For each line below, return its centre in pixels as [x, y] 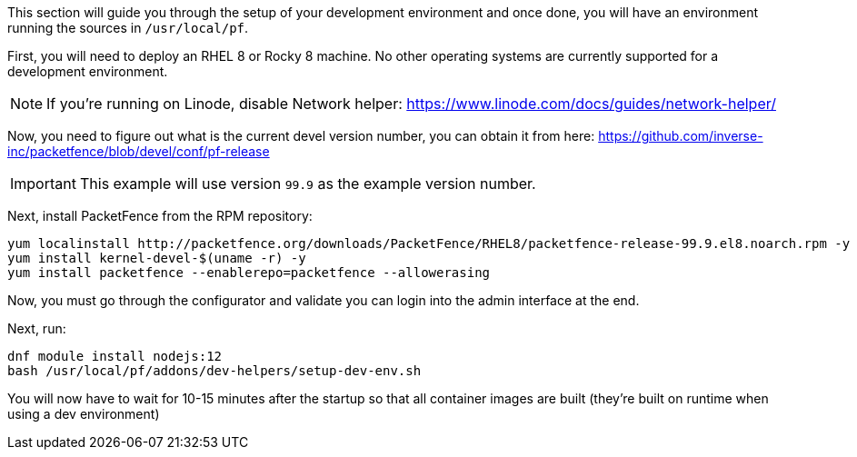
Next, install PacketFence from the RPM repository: [160, 216]
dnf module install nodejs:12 [115, 356]
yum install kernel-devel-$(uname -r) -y [157, 258]
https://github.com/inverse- [681, 136]
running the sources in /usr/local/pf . [128, 28]
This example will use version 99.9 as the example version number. [308, 184]
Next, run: [37, 328]
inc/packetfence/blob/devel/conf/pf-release [139, 151]
